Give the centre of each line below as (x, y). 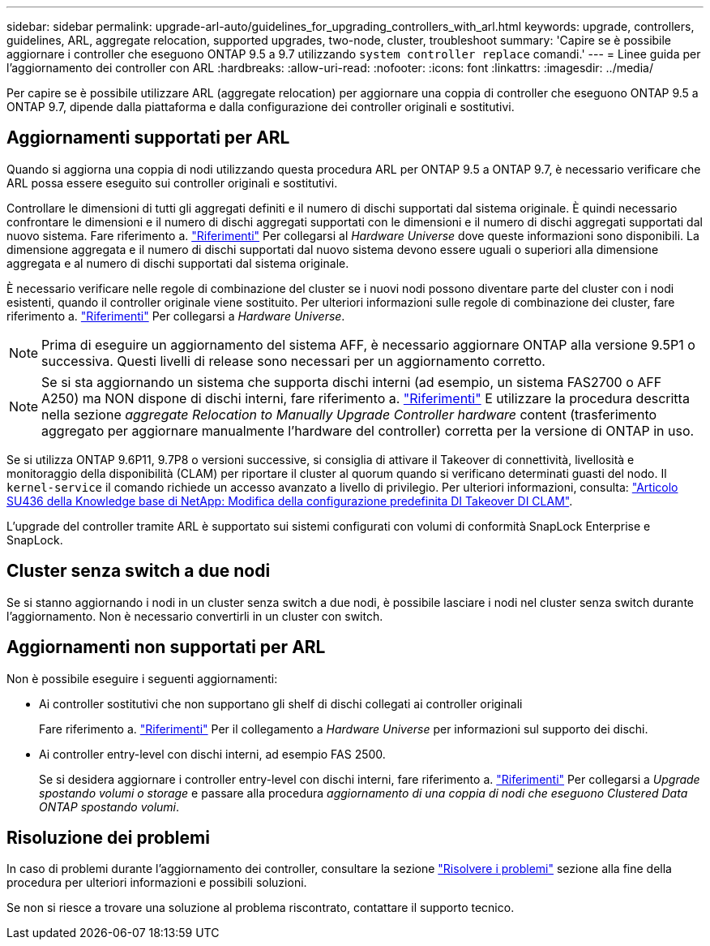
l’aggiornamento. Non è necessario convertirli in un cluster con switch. (195, 616)
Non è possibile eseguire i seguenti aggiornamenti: (142, 678)
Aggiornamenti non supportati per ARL (166, 647)
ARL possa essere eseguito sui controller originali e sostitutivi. (172, 183)
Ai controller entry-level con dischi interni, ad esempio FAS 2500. (212, 754)
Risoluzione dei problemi (108, 837)
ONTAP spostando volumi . (109, 806)
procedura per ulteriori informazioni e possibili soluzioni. (157, 883)
